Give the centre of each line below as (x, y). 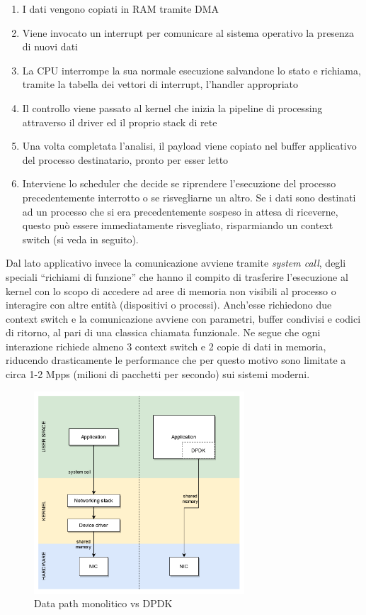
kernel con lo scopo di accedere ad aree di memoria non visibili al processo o (171, 290)
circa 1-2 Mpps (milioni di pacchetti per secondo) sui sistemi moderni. (158, 374)
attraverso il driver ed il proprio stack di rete (120, 122)
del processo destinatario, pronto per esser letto (125, 159)
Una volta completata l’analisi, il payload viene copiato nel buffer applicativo (189, 146)
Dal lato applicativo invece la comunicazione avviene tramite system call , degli (176, 263)
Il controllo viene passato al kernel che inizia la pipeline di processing (172, 107)
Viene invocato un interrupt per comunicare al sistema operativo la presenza (188, 32)
